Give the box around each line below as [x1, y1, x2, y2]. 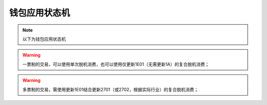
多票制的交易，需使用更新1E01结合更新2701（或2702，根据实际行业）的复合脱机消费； [22, 86, 199, 92]
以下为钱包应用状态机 [22, 36, 66, 42]
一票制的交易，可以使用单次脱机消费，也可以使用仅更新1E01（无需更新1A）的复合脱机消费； [22, 61, 210, 67]
